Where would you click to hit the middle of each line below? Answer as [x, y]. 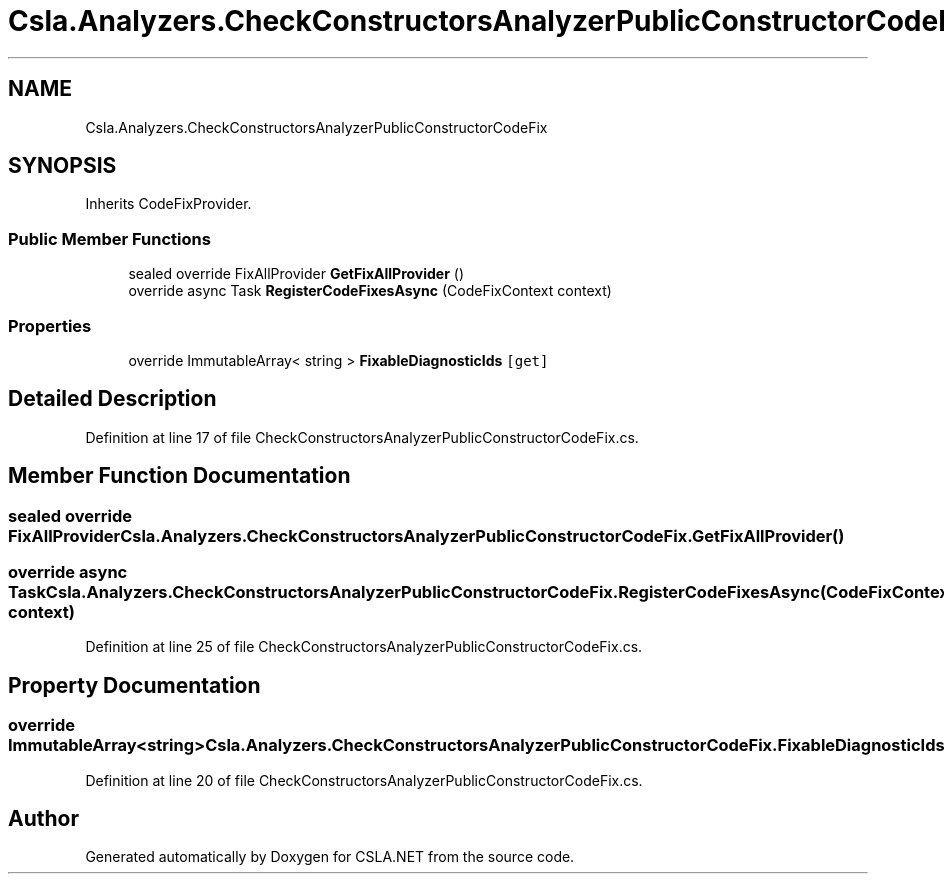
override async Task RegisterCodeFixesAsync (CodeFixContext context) [370, 291]
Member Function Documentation [179, 476]
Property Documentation [134, 685]
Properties [50, 325]
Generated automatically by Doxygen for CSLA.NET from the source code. [330, 857]
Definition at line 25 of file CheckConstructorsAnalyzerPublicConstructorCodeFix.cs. [364, 647]
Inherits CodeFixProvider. [168, 204]
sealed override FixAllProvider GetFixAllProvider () [296, 274]
